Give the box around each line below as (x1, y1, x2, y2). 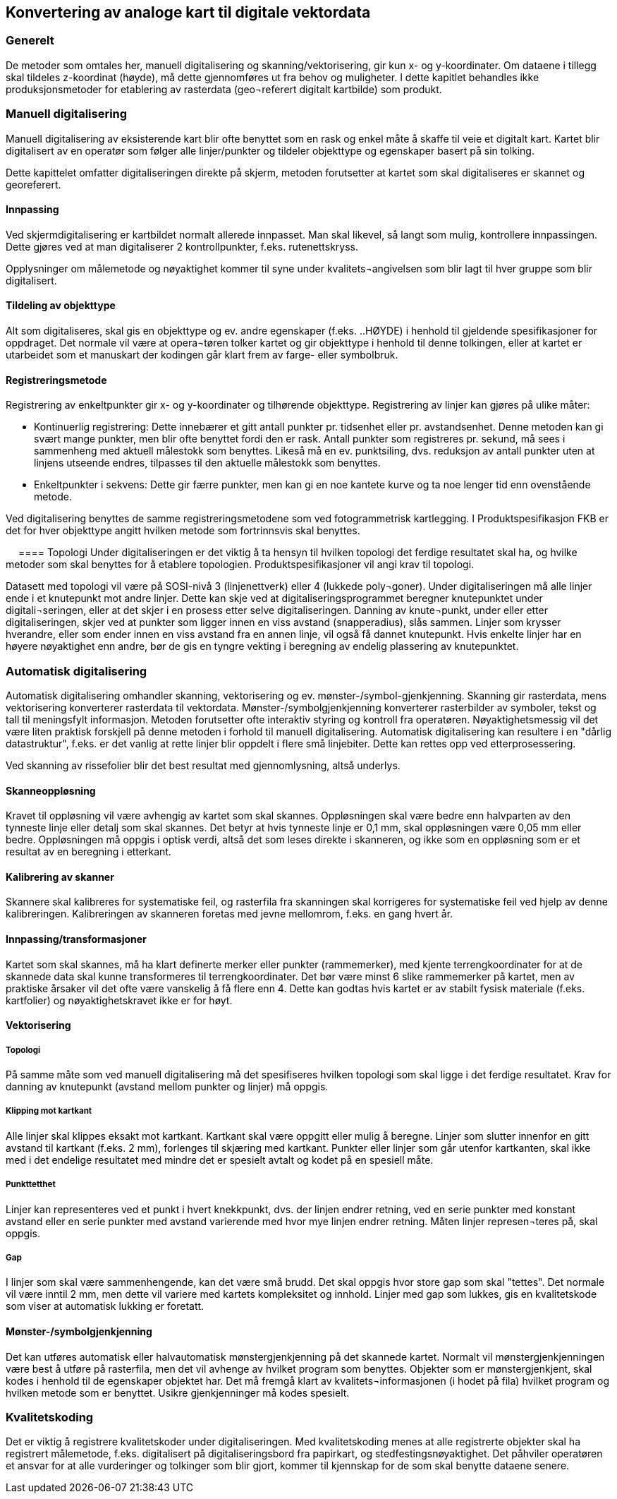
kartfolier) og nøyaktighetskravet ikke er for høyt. (6, 994, 233, 1006)
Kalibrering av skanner (6, 870, 114, 883)
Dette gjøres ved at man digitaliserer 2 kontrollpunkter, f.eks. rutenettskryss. (6, 240, 359, 253)
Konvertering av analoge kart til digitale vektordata (6, 4, 371, 21)
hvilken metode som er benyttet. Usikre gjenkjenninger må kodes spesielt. (6, 1386, 350, 1399)
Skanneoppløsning (6, 784, 96, 797)
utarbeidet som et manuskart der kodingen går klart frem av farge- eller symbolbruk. (6, 348, 398, 361)
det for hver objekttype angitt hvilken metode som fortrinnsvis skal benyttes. (6, 524, 360, 537)
